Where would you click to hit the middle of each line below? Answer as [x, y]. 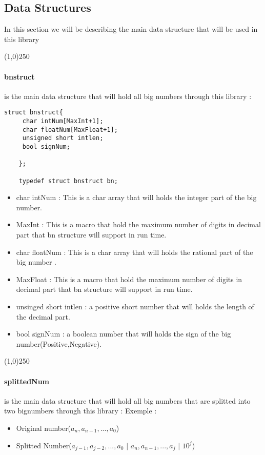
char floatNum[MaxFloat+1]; [70, 130]
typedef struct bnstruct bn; [68, 181]
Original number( [44, 428]
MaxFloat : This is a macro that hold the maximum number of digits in [129, 279]
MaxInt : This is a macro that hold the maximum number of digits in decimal [138, 224]
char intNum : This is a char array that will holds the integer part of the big [136, 197]
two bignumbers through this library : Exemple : [80, 411]
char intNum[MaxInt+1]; [63, 121]
